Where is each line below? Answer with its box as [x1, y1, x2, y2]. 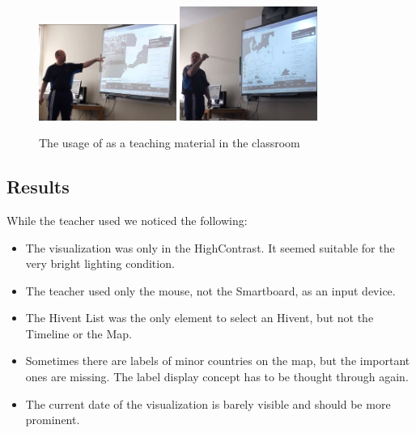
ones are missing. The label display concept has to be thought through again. [25, 368, 409, 385]
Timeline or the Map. [25, 325, 132, 342]
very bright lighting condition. [25, 255, 175, 272]
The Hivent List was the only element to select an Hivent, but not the [25, 309, 374, 326]
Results [6, 174, 70, 199]
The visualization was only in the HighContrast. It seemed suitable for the [25, 239, 395, 256]
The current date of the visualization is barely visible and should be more [25, 395, 391, 412]
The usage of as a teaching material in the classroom [39, 134, 300, 151]
